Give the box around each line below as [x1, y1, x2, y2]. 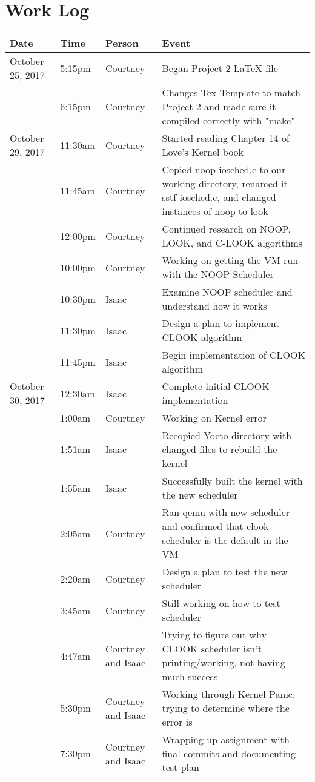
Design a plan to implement [162, 316, 280, 331]
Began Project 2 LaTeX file [162, 61, 278, 75]
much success [162, 669, 218, 684]
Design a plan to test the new [162, 565, 288, 579]
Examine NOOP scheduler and [162, 285, 293, 299]
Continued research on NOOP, [162, 222, 291, 236]
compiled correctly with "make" [162, 113, 295, 128]
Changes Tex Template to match [162, 85, 300, 100]
